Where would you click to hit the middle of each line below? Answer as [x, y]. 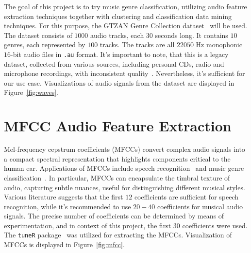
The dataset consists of [38, 35]
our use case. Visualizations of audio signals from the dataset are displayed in [119, 82]
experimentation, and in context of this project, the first [88, 225]
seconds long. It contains [192, 35]
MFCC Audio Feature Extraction [118, 126]
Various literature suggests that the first [64, 197]
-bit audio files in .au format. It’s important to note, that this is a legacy [120, 54]
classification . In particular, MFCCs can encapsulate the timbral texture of [117, 177]
